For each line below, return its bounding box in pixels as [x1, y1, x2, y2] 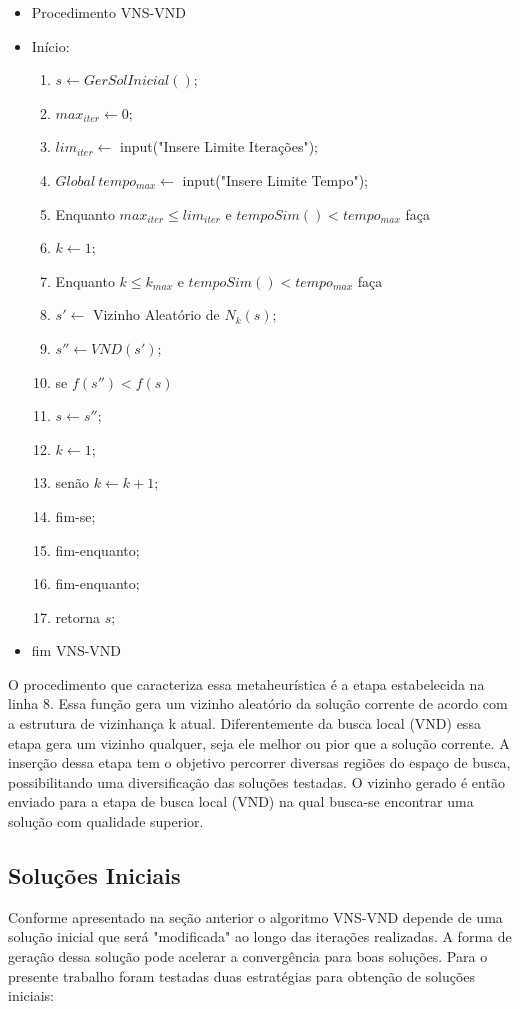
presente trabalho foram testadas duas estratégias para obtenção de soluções [8, 965, 476, 986]
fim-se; [55, 505, 96, 526]
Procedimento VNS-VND [31, 2, 186, 22]
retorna [55, 606, 101, 627]
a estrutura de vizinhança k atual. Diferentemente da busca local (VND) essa [8, 713, 481, 734]
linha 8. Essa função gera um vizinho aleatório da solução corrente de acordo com [8, 693, 508, 714]
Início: [31, 35, 70, 56]
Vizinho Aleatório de [92, 304, 220, 325]
